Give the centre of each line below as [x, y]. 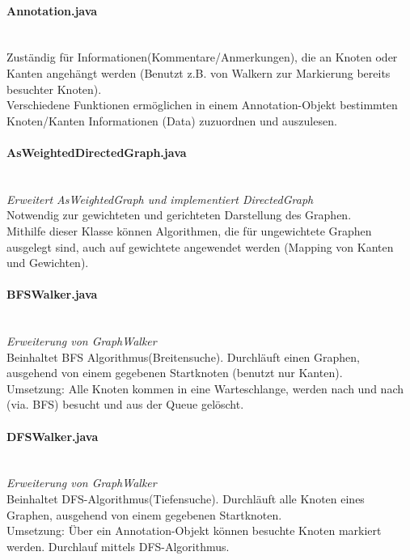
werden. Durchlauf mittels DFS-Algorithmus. [118, 546]
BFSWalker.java [52, 294]
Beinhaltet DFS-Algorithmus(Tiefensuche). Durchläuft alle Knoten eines [186, 499]
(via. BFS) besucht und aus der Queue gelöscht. [125, 404]
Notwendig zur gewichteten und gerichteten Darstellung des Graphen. [179, 215]
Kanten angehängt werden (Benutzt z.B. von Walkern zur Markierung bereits [199, 72]
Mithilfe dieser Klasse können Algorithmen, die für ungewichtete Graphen [189, 230]
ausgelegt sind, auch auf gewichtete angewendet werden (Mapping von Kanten [200, 246]
